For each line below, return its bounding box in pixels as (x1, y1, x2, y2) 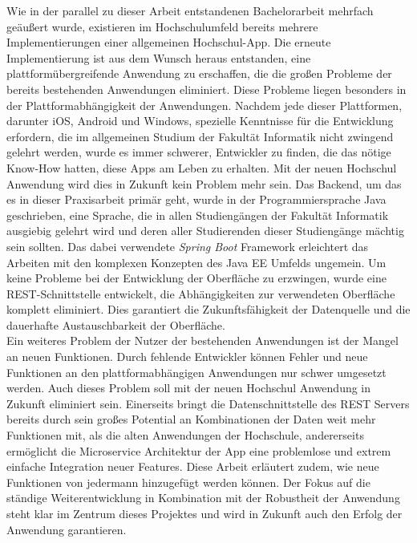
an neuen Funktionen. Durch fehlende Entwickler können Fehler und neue (6, 348, 368, 365)
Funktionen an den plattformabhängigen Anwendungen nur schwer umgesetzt (6, 363, 387, 380)
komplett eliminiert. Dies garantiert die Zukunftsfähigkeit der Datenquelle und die (6, 301, 411, 318)
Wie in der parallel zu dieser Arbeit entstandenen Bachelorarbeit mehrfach (6, 2, 374, 18)
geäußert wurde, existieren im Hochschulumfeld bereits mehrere (6, 18, 318, 34)
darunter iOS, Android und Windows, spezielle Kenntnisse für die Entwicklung (6, 112, 394, 129)
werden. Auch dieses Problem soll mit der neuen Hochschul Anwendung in (6, 379, 371, 396)
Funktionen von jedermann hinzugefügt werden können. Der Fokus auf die (6, 473, 370, 490)
